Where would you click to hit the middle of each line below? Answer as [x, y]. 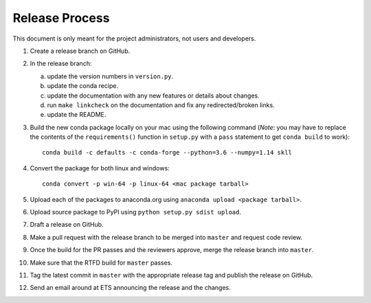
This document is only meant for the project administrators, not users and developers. [134, 38]
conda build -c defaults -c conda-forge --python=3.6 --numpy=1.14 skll [167, 153]
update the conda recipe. [83, 86]
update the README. [77, 115]
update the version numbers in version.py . [110, 76]
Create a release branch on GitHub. [80, 51]
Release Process [61, 18]
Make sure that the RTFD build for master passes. [101, 262]
